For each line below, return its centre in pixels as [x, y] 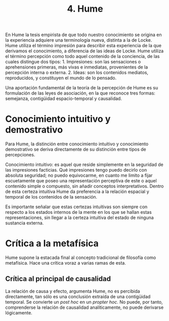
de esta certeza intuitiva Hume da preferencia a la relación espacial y [77, 191]
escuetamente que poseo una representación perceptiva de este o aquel [81, 181]
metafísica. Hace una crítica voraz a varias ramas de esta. [66, 263]
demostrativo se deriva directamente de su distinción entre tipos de [76, 149]
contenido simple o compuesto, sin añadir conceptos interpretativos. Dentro [85, 186]
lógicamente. [19, 312]
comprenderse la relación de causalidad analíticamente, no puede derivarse [85, 307]
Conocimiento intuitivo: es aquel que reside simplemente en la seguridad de [84, 165]
